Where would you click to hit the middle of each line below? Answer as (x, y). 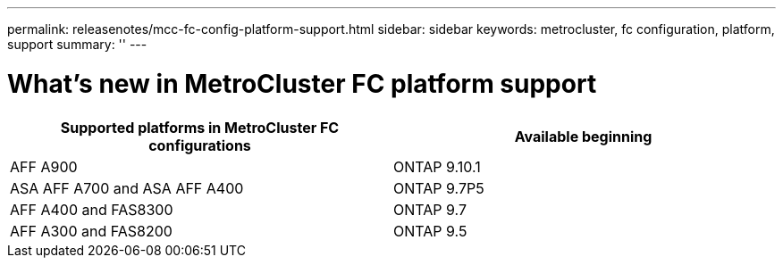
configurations (200, 145)
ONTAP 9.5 (430, 231)
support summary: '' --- (77, 44)
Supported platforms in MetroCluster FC (200, 127)
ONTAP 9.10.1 (437, 166)
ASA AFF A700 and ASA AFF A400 (127, 188)
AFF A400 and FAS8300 (92, 209)
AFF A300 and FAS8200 (91, 231)
